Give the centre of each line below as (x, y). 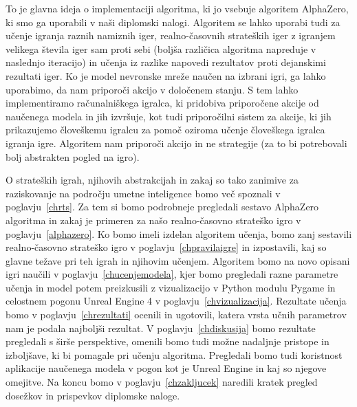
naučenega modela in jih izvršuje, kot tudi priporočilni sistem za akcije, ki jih (169, 116)
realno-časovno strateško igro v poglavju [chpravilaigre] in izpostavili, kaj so (166, 247)
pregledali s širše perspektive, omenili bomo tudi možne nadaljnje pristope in (167, 341)
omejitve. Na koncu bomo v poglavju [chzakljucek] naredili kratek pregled (162, 382)
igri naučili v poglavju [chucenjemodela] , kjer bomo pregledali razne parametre (172, 274)
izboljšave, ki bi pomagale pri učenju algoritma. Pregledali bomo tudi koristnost (174, 354)
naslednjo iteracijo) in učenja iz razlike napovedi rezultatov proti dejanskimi (166, 62)
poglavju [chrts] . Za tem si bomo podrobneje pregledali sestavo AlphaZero (162, 207)
